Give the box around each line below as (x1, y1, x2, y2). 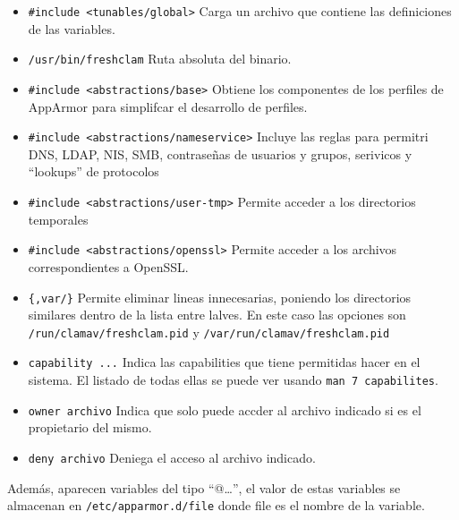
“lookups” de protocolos (28, 162, 159, 181)
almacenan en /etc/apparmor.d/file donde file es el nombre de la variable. (7, 496, 425, 515)
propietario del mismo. (28, 418, 152, 437)
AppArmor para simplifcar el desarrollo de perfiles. (28, 97, 308, 115)
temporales (28, 209, 89, 228)
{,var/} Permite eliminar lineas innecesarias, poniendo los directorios (28, 287, 412, 306)
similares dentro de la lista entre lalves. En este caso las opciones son (28, 305, 406, 324)
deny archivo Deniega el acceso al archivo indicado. (28, 448, 316, 466)
